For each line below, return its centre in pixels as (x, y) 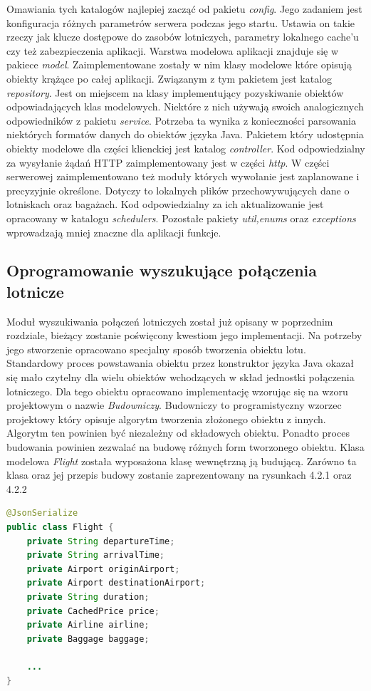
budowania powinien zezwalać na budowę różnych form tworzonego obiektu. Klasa (185, 447)
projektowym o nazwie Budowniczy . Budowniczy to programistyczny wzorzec (174, 405)
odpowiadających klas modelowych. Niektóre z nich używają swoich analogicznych (185, 106)
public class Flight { (60, 527)
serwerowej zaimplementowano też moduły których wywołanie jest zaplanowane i (183, 176)
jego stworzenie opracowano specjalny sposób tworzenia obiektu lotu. (156, 349)
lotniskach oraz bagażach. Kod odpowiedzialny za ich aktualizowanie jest (165, 204)
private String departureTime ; (101, 541)
